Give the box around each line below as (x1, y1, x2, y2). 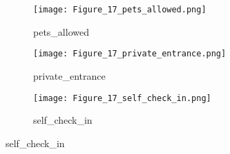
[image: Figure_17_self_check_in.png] (33, 93, 211, 103)
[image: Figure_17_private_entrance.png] (33, 49, 227, 59)
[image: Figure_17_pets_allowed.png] (33, 5, 207, 14)
